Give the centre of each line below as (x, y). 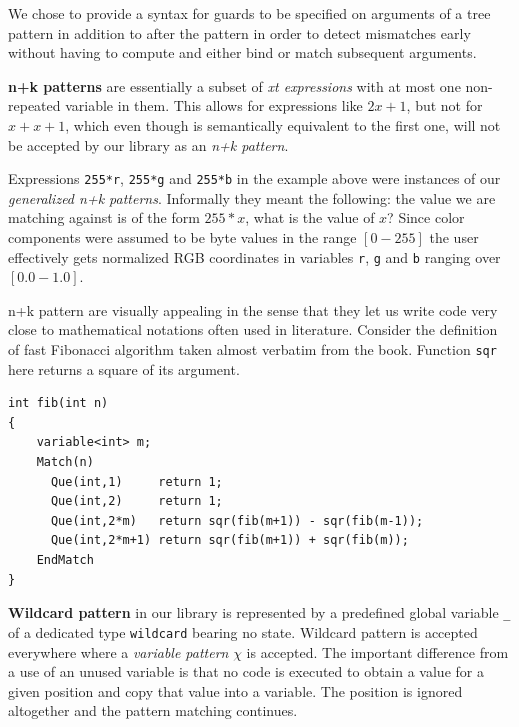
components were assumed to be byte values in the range (182, 237)
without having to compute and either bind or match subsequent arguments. (242, 52)
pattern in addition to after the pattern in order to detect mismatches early (239, 32)
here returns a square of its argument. (124, 368)
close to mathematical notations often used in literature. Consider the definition (253, 329)
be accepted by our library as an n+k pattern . (148, 144)
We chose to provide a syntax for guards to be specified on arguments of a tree (249, 13)
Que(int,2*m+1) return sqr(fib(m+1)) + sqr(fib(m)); (229, 540)
